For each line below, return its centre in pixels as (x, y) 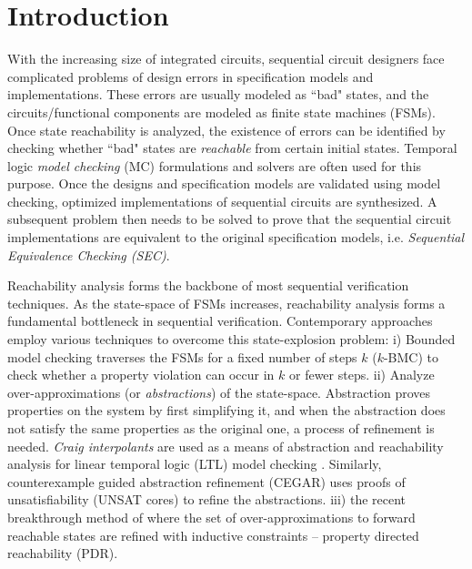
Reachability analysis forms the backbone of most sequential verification (208, 285)
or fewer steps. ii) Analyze (362, 375)
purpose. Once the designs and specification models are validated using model (224, 183)
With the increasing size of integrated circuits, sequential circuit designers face (226, 59)
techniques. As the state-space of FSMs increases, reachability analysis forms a (226, 303)
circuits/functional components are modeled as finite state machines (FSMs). (221, 112)
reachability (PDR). (63, 553)
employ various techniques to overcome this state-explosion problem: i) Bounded (231, 339)
